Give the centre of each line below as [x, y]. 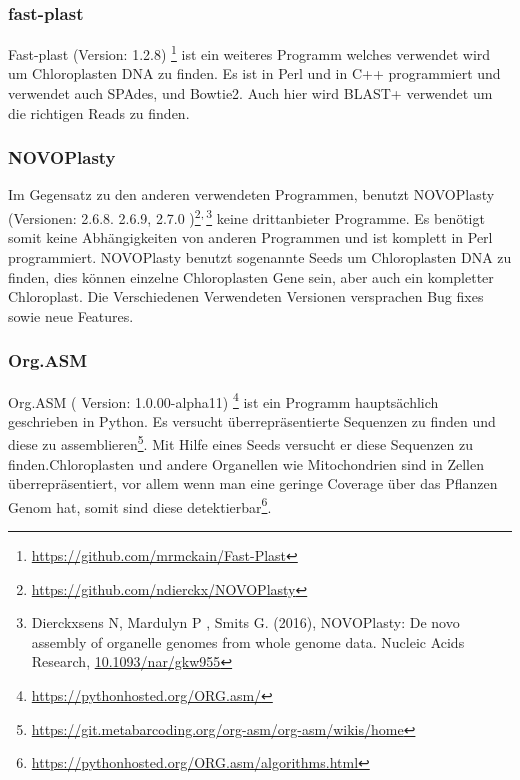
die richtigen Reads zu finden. [99, 112]
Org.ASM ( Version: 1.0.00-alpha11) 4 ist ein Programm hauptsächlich [223, 400]
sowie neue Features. [71, 315]
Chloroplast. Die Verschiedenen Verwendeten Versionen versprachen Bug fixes [246, 296]
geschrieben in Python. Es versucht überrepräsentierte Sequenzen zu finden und [252, 420]
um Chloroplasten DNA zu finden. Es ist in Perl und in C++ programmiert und [254, 73]
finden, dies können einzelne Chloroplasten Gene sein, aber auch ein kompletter [251, 276]
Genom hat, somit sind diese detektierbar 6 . [140, 505]
